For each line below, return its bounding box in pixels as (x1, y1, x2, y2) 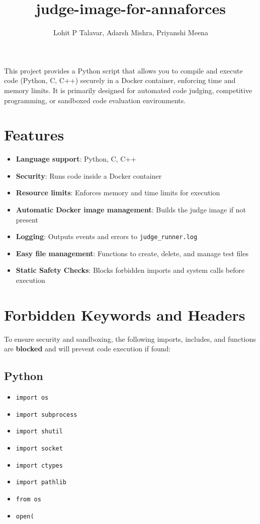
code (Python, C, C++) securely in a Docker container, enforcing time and (4, 75, 236, 86)
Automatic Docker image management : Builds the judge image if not (16, 204, 246, 214)
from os (16, 496, 41, 503)
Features (4, 124, 64, 145)
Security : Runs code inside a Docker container (16, 170, 162, 181)
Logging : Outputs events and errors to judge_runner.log (16, 231, 198, 242)
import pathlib (16, 479, 67, 486)
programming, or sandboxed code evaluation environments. (4, 95, 186, 105)
